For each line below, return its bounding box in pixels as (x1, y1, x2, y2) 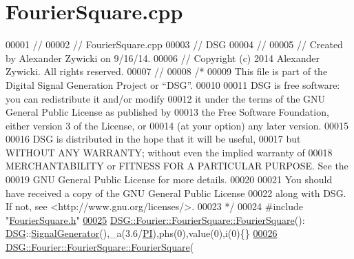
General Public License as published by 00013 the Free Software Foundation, (6, 105, 329, 119)
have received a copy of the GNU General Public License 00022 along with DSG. (6, 185, 346, 200)
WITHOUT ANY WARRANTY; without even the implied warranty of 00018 (6, 145, 333, 159)
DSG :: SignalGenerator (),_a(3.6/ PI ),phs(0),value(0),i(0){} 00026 (6, 226, 278, 240)
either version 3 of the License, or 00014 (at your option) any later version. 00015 (6, 118, 349, 132)
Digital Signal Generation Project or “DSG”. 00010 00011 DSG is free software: (6, 77, 340, 92)
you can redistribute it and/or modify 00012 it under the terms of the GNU (6, 91, 326, 105)
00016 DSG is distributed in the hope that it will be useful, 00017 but (6, 132, 301, 146)
